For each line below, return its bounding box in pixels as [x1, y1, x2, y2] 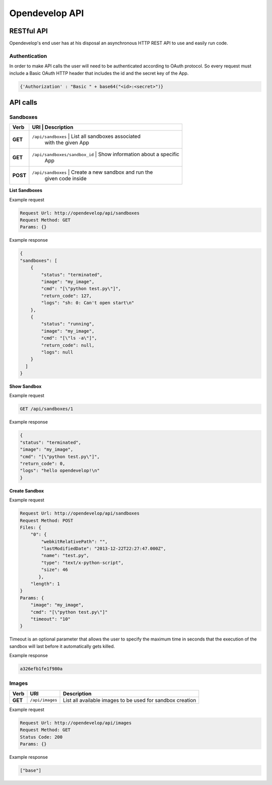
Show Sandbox [9, 383, 42, 390]
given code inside [44, 175, 87, 182]
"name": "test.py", [41, 553, 89, 558]
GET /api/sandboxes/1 [20, 406, 74, 412]
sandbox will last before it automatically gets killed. [9, 643, 115, 649]
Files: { [20, 524, 42, 530]
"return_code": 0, [20, 461, 65, 466]
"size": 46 [41, 567, 68, 573]
